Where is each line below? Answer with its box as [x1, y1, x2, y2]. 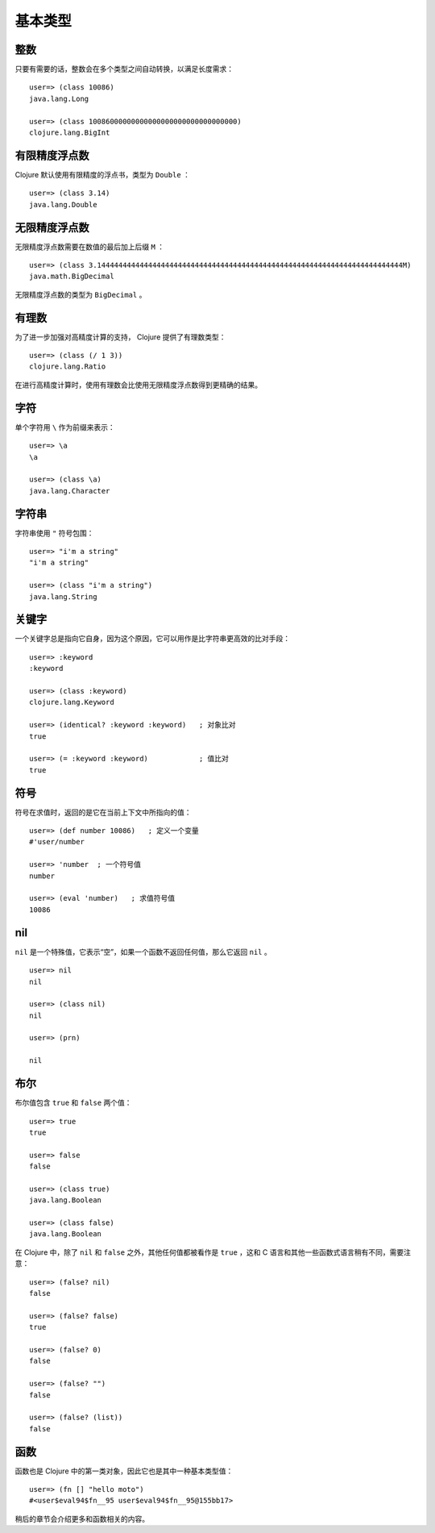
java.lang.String [29, 592, 97, 601]
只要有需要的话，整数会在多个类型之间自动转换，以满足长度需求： [14, 65, 234, 74]
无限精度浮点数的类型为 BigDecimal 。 [14, 290, 147, 299]
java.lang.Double [29, 200, 97, 209]
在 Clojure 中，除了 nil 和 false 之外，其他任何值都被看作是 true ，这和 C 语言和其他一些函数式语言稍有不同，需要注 [14, 1247, 411, 1257]
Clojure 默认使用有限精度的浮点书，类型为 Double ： [14, 169, 191, 179]
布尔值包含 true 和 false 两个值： [14, 1098, 132, 1108]
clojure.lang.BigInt [29, 128, 110, 137]
